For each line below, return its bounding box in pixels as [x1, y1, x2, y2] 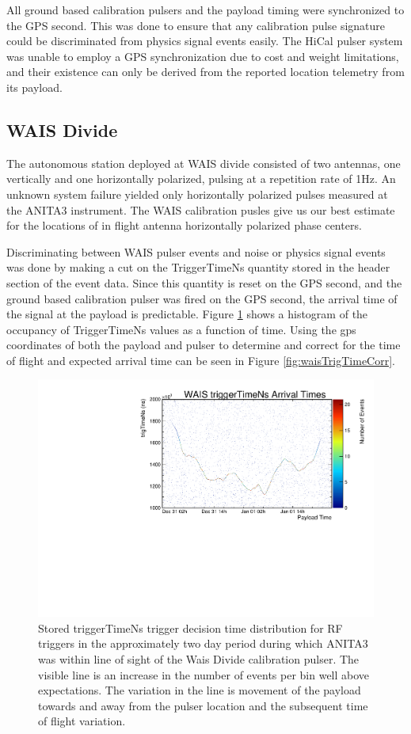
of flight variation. [38, 713, 126, 729]
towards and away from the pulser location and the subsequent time [38, 697, 368, 713]
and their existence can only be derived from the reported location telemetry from [6, 63, 405, 80]
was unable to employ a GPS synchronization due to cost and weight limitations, [6, 48, 399, 64]
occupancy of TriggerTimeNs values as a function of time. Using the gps [6, 321, 356, 337]
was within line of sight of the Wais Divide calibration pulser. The [38, 650, 360, 667]
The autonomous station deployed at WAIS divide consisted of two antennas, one [6, 154, 401, 171]
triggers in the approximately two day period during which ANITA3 [38, 635, 368, 652]
